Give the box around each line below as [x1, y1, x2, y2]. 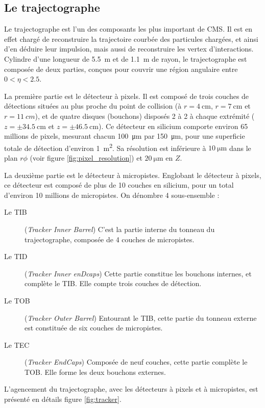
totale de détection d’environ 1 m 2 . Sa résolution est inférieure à [4, 141, 206, 153]
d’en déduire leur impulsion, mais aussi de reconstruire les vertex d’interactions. [4, 43, 254, 54]
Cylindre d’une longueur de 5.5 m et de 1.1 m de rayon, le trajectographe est [4, 53, 247, 64]
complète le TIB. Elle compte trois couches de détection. [25, 278, 202, 289]
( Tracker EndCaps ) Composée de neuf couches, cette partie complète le [25, 356, 248, 367]
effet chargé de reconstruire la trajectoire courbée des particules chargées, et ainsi [4, 33, 258, 44]
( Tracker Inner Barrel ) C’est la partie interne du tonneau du [25, 223, 215, 234]
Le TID [4, 251, 28, 262]
